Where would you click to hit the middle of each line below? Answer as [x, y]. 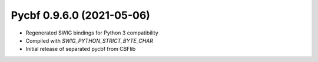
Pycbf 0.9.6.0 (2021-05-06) [80, 15]
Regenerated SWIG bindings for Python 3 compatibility [92, 33]
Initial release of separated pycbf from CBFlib [81, 49]
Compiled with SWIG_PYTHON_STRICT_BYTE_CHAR [89, 40]
